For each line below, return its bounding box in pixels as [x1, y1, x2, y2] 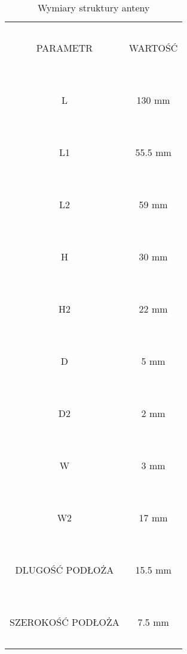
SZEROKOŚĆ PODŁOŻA [10, 615, 119, 629]
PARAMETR [36, 41, 93, 55]
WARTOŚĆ [128, 41, 178, 55]
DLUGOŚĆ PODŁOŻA [15, 563, 114, 577]
